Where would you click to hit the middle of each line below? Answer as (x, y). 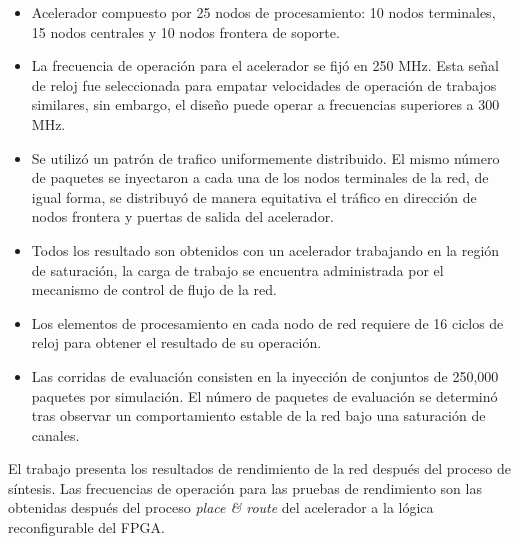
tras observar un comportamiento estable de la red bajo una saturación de (258, 415)
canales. (55, 434)
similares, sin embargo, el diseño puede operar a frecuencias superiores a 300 (265, 104)
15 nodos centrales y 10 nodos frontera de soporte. (185, 31)
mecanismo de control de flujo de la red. (154, 289)
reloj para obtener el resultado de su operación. (176, 342)
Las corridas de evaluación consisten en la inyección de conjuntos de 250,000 (265, 375)
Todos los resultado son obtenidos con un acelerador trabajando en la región (265, 249)
